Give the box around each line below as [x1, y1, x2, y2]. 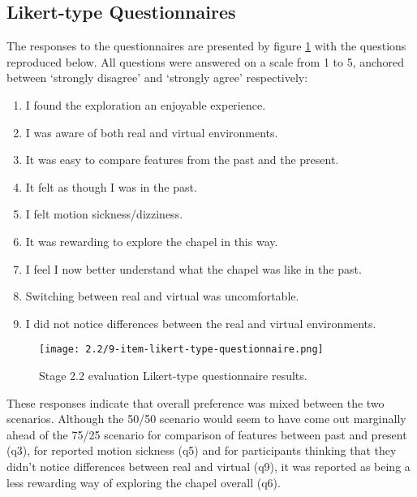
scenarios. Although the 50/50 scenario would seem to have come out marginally [6, 410, 406, 427]
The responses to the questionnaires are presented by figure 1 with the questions [6, 37, 406, 54]
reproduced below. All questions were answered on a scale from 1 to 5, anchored [6, 53, 405, 70]
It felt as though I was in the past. [25, 178, 197, 195]
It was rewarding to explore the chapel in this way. [25, 232, 278, 249]
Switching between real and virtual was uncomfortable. [25, 287, 299, 305]
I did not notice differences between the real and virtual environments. [25, 314, 376, 331]
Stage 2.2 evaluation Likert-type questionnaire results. [39, 366, 307, 383]
